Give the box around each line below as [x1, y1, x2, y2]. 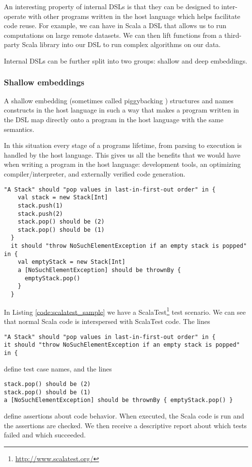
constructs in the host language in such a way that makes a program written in [4, 105, 239, 115]
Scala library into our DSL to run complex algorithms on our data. [22, 39, 221, 49]
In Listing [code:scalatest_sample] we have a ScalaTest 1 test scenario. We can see [4, 305, 246, 317]
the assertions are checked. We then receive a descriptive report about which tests [4, 420, 247, 430]
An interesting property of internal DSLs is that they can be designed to [4, 1, 220, 11]
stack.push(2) [17, 210, 63, 217]
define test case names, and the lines [4, 363, 112, 373]
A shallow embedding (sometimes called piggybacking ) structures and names [4, 95, 234, 105]
